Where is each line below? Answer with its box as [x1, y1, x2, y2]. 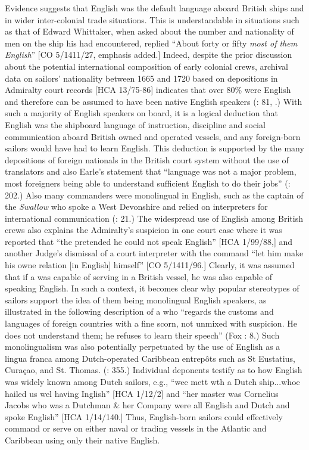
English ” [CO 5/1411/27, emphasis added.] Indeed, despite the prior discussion [5, 48, 292, 61]
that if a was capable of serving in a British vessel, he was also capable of [5, 270, 273, 283]
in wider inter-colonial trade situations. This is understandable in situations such [5, 13, 299, 26]
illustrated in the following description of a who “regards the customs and [5, 305, 274, 318]
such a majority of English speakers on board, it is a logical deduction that [5, 107, 278, 119]
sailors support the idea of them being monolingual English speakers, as [5, 293, 267, 306]
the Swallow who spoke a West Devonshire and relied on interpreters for [5, 200, 268, 213]
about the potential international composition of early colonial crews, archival [5, 60, 288, 72]
